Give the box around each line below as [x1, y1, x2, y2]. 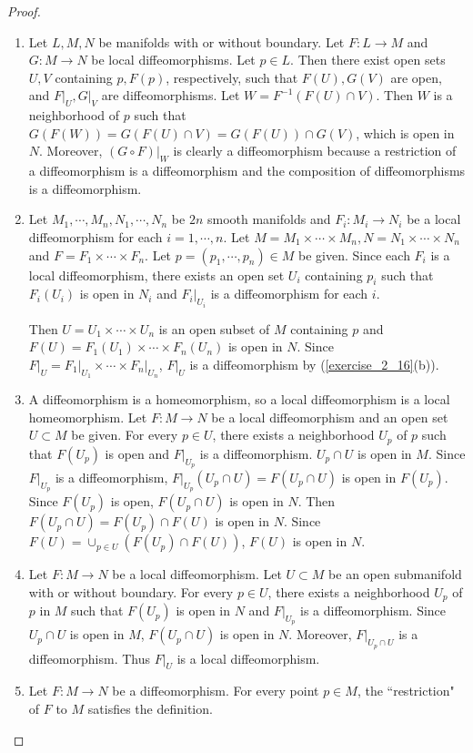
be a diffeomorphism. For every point [112, 681, 319, 700]
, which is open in [356, 123, 455, 142]
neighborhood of [28, 106, 120, 125]
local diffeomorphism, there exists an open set [28, 265, 285, 284]
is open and [105, 443, 170, 463]
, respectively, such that [166, 67, 298, 86]
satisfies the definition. [87, 699, 213, 718]
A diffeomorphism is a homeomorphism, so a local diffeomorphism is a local [28, 390, 450, 409]
